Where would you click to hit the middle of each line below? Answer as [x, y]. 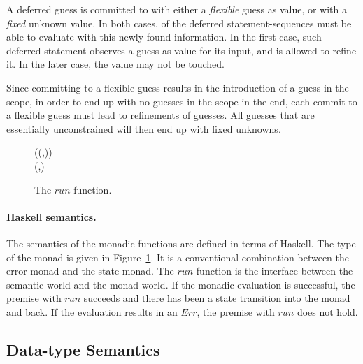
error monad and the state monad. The [90, 271]
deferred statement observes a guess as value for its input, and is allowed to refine [181, 50]
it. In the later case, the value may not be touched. [115, 64]
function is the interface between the [275, 271]
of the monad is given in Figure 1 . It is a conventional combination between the [178, 257]
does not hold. [327, 311]
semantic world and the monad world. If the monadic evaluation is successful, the [181, 284]
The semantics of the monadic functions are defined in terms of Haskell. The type [181, 243]
